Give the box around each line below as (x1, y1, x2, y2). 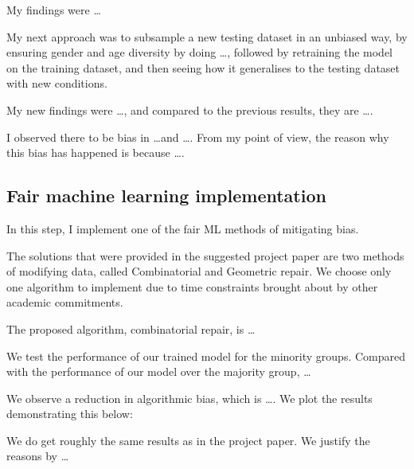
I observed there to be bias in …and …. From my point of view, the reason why (6, 128, 389, 145)
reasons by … (6, 448, 69, 464)
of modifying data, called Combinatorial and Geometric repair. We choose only (6, 263, 392, 279)
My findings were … (6, 2, 101, 18)
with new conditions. (6, 75, 107, 92)
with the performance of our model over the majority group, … (6, 363, 311, 380)
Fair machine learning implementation (6, 183, 326, 208)
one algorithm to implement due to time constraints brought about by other (6, 278, 378, 295)
